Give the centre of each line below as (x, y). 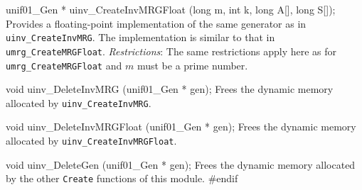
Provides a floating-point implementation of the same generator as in (156, 23)
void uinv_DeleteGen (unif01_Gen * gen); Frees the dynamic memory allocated (181, 164)
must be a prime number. (192, 65)
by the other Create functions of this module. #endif (122, 178)
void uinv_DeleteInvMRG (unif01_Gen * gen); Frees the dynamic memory (170, 89)
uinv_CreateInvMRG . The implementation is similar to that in (140, 37)
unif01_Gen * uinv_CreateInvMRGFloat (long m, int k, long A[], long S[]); (171, 9)
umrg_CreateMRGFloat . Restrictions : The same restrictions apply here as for (171, 51)
